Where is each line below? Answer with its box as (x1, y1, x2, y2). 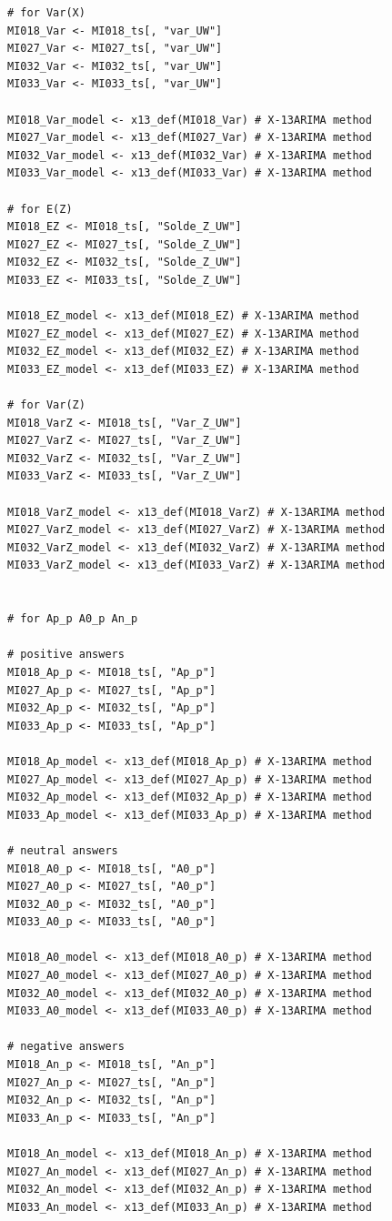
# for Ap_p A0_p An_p (7, 612, 138, 626)
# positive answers (7, 648, 125, 661)
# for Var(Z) (7, 399, 85, 412)
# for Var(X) (7, 6, 85, 19)
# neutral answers (7, 843, 118, 857)
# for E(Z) (7, 202, 73, 216)
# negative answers (7, 1040, 125, 1054)
